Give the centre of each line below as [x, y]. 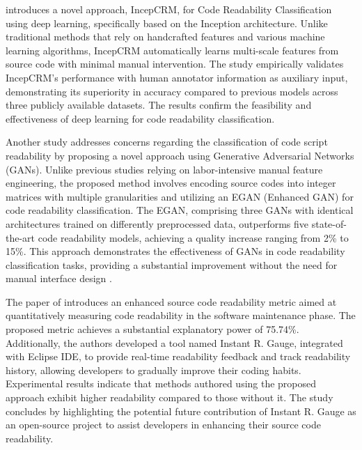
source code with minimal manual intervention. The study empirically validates [175, 64]
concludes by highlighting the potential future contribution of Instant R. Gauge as [181, 411]
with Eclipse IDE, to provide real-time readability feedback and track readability [178, 356]
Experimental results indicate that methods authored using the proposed [161, 383]
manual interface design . [59, 278]
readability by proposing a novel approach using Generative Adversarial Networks [180, 155]
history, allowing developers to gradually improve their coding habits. [154, 370]
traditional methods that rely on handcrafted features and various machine [165, 37]
